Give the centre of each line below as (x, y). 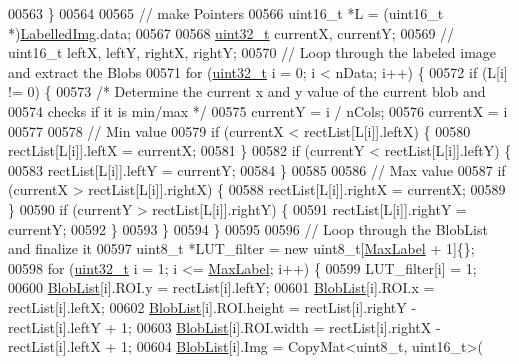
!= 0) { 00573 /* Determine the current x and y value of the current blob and (247, 91)
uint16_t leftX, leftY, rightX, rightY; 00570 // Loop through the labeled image (252, 52)
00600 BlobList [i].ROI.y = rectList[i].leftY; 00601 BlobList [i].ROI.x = (221, 287)
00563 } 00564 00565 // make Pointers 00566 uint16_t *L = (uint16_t (226, 13)
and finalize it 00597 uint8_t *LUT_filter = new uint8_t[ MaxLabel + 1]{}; (241, 248)
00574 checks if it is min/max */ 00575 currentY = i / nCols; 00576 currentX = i (258, 110)
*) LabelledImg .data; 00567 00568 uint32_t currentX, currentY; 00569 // (231, 32)
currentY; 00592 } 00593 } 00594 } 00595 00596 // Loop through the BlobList (248, 228)
